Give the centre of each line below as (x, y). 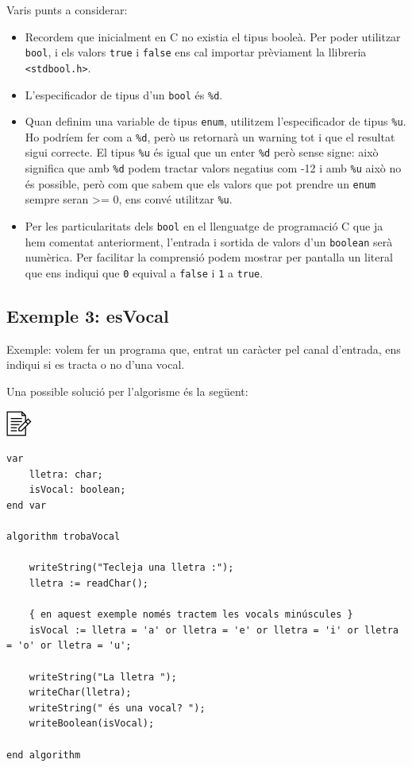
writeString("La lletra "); (103, 677)
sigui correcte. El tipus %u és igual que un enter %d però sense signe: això (202, 152)
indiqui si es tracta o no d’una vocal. (96, 364)
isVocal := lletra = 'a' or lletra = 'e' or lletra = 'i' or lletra (214, 630)
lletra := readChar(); (89, 583)
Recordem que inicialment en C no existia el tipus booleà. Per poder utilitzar (213, 36)
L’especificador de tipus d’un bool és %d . (124, 94)
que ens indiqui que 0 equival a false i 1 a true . (144, 273)
